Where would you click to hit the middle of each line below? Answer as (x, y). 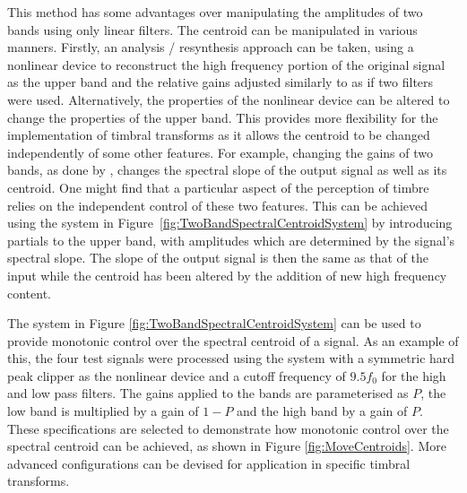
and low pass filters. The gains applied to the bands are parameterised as (208, 393)
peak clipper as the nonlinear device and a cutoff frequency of (177, 375)
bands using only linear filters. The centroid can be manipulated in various (212, 29)
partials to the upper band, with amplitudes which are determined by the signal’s (231, 240)
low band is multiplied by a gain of (103, 411)
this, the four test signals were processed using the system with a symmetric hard (231, 358)
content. (29, 293)
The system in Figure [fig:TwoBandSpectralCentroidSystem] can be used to (214, 323)
